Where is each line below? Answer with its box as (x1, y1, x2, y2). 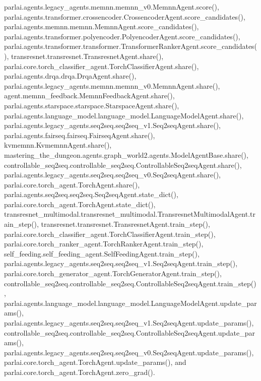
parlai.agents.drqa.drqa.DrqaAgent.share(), (4, 71, 137, 81)
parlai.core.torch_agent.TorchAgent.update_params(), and (4, 357, 186, 367)
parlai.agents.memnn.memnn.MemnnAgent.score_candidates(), (4, 21, 199, 32)
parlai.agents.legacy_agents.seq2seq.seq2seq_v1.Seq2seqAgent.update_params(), (4, 317, 254, 328)
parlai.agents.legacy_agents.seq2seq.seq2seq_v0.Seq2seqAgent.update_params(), (4, 347, 254, 357)
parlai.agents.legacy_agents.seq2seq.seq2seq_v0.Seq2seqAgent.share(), (4, 169, 221, 180)
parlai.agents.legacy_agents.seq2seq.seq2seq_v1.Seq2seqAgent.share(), (4, 120, 221, 131)
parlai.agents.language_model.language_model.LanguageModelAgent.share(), (4, 110, 244, 120)
